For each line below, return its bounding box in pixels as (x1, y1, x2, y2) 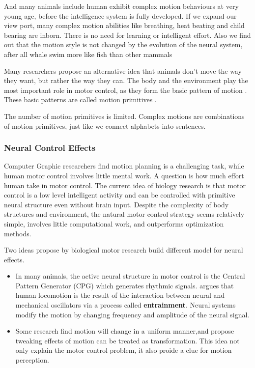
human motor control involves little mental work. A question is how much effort (4, 170, 244, 180)
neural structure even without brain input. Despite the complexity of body (4, 199, 229, 209)
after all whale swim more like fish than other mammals (4, 49, 172, 59)
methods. (4, 228, 31, 238)
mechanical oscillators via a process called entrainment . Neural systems (15, 300, 236, 310)
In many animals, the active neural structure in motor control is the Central (15, 271, 245, 281)
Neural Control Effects (4, 142, 96, 154)
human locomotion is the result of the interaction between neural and (15, 290, 225, 300)
